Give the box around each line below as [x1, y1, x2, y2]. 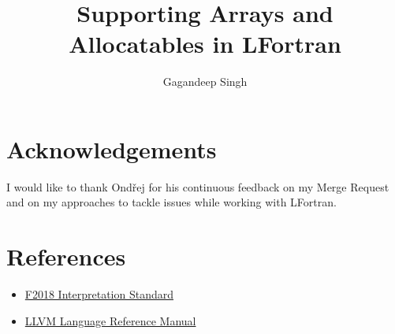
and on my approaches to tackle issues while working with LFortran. [6, 194, 337, 210]
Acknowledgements [6, 132, 217, 165]
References [6, 240, 126, 273]
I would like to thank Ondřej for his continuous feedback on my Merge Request [6, 178, 389, 195]
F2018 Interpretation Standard [24, 286, 173, 302]
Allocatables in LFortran [69, 28, 341, 60]
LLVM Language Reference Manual [24, 312, 196, 328]
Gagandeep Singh [162, 73, 248, 90]
